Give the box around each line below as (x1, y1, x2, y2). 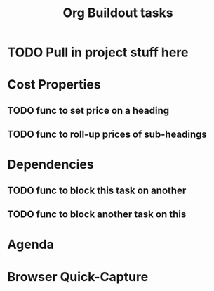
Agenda (7, 237, 54, 252)
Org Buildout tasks (62, 5, 173, 21)
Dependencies (7, 157, 94, 173)
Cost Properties (7, 77, 101, 93)
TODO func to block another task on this (7, 209, 187, 221)
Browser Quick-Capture (7, 269, 149, 285)
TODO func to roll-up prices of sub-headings (7, 129, 207, 141)
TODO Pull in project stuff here (7, 44, 189, 60)
